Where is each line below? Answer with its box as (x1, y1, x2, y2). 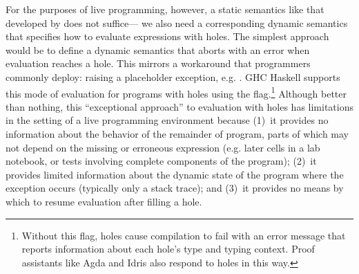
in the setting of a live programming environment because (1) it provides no (6, 113, 329, 127)
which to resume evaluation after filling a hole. (6, 194, 202, 208)
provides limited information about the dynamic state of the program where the (6, 167, 344, 181)
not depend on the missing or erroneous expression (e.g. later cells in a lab (6, 140, 320, 154)
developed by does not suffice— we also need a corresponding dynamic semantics (6, 15, 348, 30)
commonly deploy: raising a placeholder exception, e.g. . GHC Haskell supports (6, 69, 340, 84)
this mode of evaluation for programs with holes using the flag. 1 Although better (6, 84, 347, 100)
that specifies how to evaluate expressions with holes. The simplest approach (6, 29, 329, 44)
